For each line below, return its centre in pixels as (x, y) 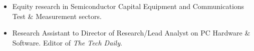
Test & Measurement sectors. (57, 16)
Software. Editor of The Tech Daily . (67, 42)
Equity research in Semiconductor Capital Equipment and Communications (128, 6)
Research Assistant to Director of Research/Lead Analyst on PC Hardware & (131, 33)
